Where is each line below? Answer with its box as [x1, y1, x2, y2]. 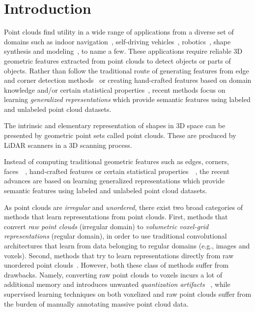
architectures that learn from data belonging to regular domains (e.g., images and [4, 241, 250, 250]
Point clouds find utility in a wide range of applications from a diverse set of [4, 27, 234, 37]
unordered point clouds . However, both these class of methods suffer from [4, 260, 229, 270]
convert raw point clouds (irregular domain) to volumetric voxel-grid [4, 221, 209, 231]
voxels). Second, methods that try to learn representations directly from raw [4, 250, 234, 260]
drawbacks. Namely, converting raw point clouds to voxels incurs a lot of [4, 269, 223, 279]
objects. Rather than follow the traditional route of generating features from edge [4, 65, 249, 75]
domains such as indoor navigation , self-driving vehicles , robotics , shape [4, 36, 231, 46]
